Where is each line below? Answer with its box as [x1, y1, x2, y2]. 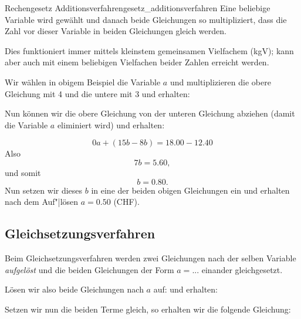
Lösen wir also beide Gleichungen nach [5, 283, 144, 295]
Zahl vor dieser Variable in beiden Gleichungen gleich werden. [5, 25, 226, 37]
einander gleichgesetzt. [201, 263, 283, 275]
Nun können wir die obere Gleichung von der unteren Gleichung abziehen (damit [5, 107, 295, 119]
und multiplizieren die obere [170, 75, 271, 88]
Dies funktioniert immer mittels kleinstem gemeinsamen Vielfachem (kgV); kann [5, 44, 294, 57]
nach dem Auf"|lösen [5, 195, 79, 208]
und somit [5, 166, 41, 178]
